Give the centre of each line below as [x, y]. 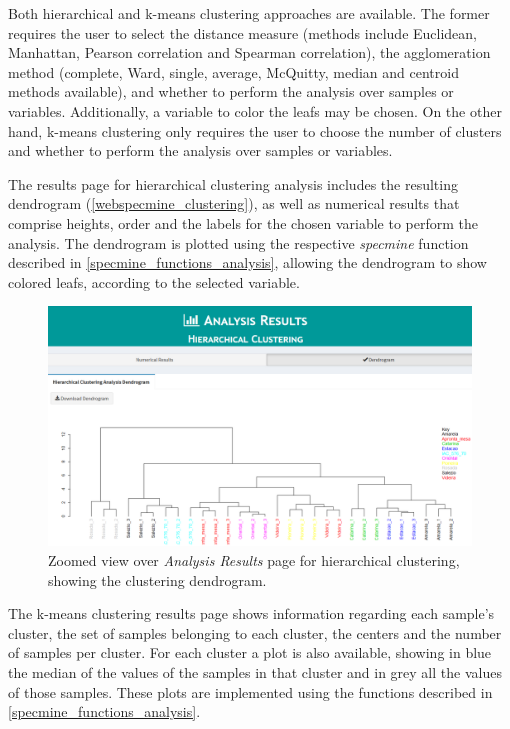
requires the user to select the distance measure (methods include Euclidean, [242, 32]
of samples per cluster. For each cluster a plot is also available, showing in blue [250, 652]
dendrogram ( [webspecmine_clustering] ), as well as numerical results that [234, 203]
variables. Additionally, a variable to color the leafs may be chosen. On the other [255, 110]
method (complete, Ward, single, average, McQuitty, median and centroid [233, 71]
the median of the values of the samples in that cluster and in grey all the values [255, 672]
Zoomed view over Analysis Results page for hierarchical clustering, [254, 560]
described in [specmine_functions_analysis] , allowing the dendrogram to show [247, 262]
